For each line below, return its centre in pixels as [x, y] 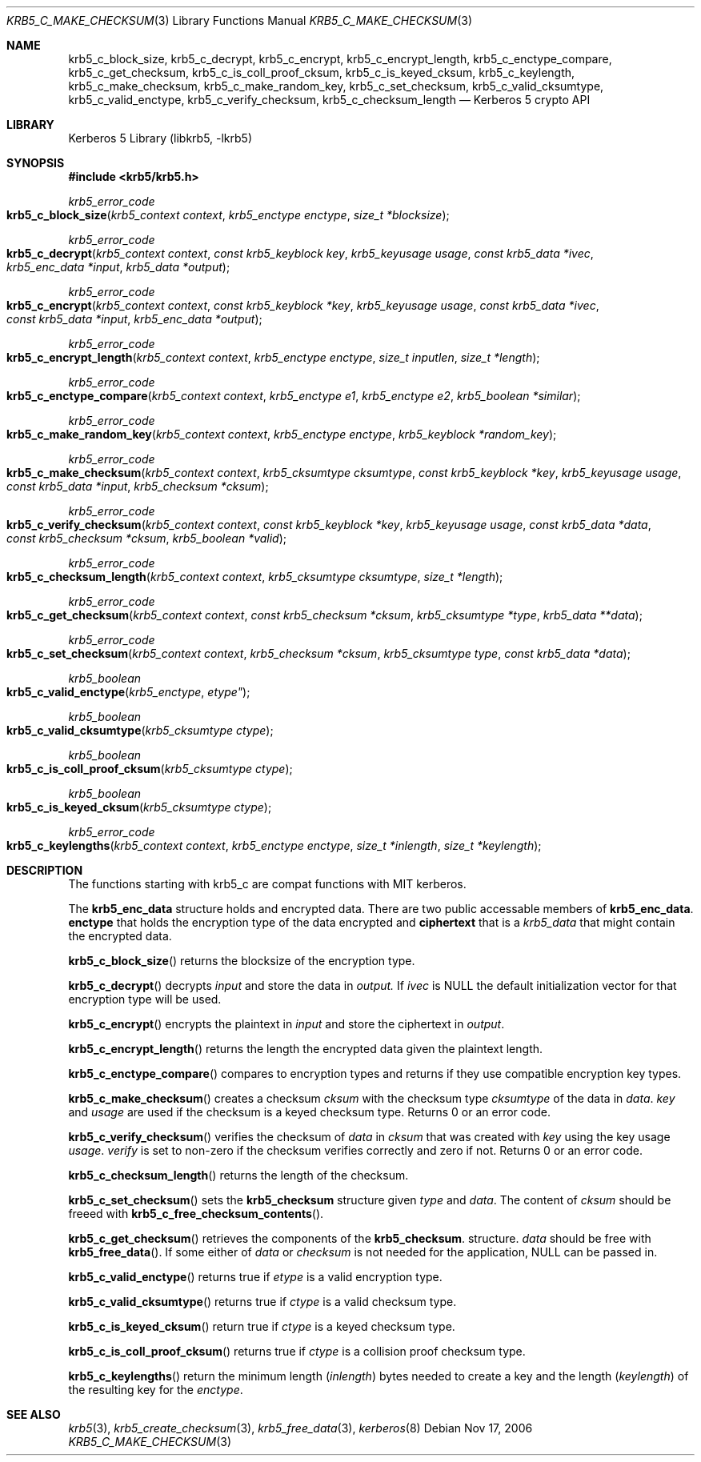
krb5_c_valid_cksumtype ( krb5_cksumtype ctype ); [140, 730]
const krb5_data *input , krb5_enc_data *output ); [134, 319]
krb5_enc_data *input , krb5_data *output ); [118, 267]
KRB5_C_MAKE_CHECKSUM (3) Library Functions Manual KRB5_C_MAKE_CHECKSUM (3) [240, 20]
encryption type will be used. [145, 999]
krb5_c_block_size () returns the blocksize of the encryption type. [242, 961]
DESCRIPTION [45, 870]
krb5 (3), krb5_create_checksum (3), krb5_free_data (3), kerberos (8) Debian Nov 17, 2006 [300, 1428]
